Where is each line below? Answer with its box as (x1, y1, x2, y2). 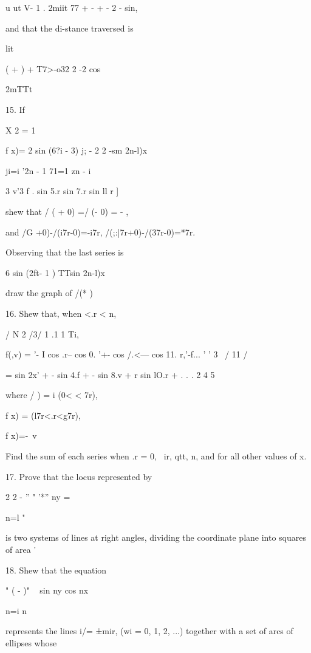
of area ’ (5, 543, 36, 556)
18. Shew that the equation (5, 563, 107, 576)
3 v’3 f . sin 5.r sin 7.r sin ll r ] (5, 184, 119, 197)
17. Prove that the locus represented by (5, 470, 152, 482)
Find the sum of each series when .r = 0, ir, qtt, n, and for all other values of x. (5, 450, 307, 462)
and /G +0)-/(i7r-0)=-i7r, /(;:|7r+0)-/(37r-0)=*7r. (5, 225, 196, 238)
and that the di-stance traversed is (5, 21, 134, 34)
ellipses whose (5, 637, 57, 649)
